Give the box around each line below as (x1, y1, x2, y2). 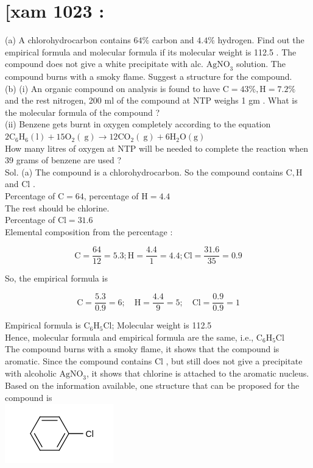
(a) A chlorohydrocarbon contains (5, 34, 131, 46)
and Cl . (5, 177, 35, 190)
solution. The (236, 57, 286, 70)
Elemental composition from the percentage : (5, 225, 173, 238)
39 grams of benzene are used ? (5, 154, 122, 166)
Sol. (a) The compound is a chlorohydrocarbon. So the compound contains (5, 165, 283, 178)
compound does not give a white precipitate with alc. (5, 57, 204, 70)
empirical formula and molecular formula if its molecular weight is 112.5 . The (5, 45, 297, 58)
